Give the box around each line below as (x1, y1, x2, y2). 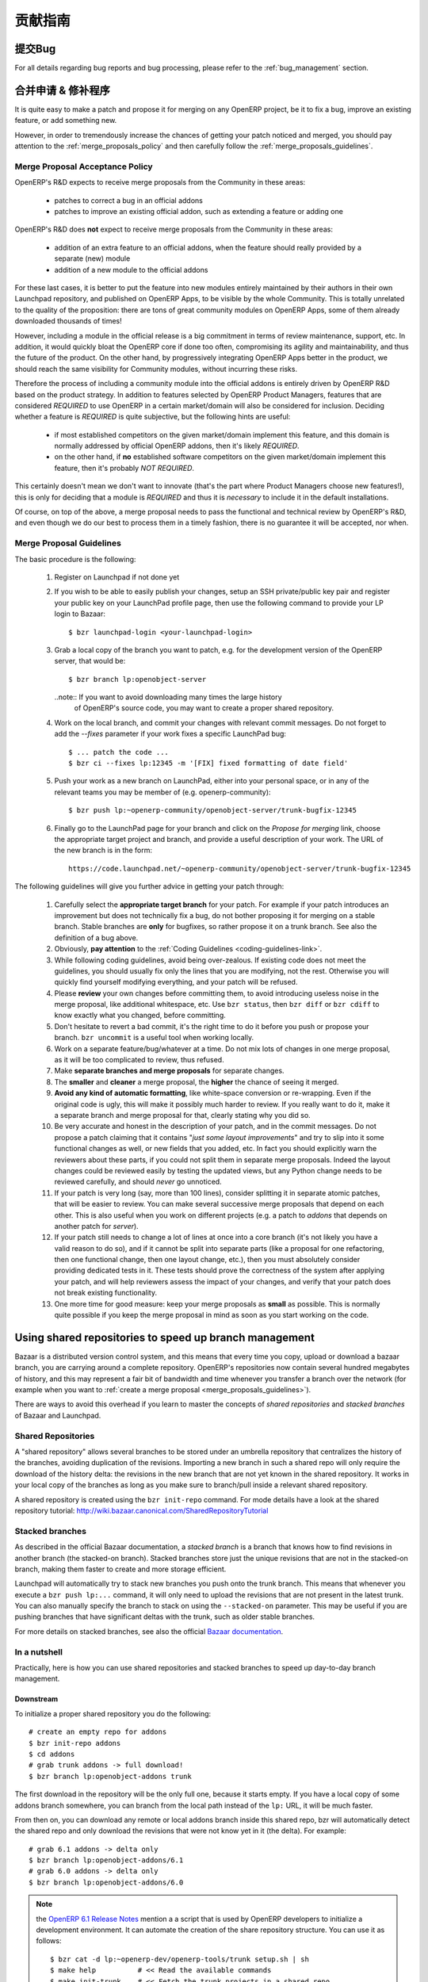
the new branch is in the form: (54, 845, 152, 855)
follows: (36, 1936, 62, 1946)
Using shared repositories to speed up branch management (14, 1330, 315, 1344)
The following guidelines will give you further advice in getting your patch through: (14, 882, 285, 891)
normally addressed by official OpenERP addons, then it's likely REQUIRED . (54, 441, 300, 451)
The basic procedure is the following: (14, 554, 136, 564)
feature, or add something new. (14, 116, 117, 125)
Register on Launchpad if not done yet (54, 572, 180, 582)
